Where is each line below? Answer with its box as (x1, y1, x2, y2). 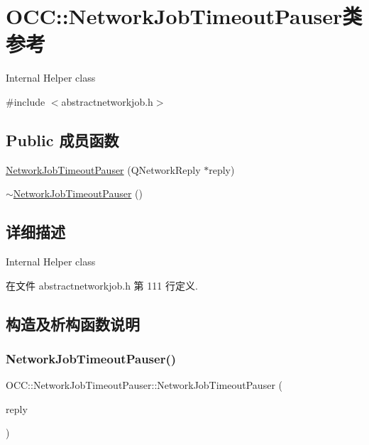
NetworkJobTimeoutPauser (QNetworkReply (6, 162, 201, 177)
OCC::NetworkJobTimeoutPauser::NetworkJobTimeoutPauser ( (6, 378, 282, 392)
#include (6, 94, 45, 109)
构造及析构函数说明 (6, 312, 140, 334)
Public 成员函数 (6, 128, 119, 150)
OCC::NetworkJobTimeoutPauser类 (6, 1, 363, 31)
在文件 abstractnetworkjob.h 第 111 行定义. (6, 278, 198, 292)
